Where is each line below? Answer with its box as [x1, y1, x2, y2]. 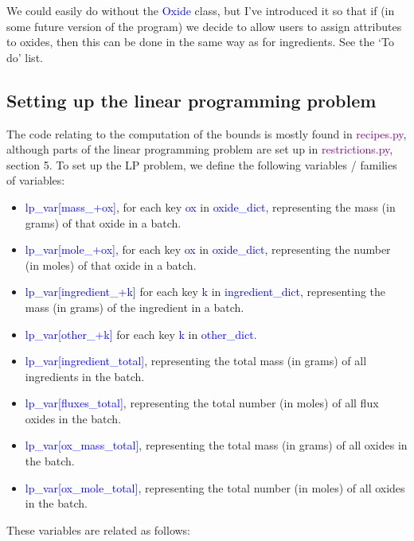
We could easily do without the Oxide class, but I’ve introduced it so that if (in [6, 2, 395, 18]
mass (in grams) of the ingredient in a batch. [25, 298, 244, 315]
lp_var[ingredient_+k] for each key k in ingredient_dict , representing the [25, 283, 386, 300]
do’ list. [6, 49, 43, 65]
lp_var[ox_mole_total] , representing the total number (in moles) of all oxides [25, 479, 405, 496]
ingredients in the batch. [25, 368, 145, 384]
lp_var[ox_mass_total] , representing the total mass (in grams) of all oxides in [25, 437, 408, 453]
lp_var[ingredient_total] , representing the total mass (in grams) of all [25, 352, 367, 369]
